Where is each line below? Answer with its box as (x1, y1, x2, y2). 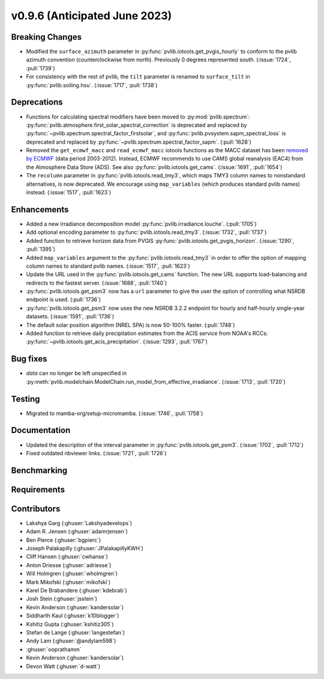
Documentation (11, 425, 71, 435)
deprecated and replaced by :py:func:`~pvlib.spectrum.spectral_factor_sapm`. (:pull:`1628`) (26, 138, 252, 146)
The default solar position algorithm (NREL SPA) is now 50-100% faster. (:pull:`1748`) (26, 321, 235, 328)
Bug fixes (11, 354, 47, 364)
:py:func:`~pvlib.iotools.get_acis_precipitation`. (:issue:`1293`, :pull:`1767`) (26, 338, 208, 345)
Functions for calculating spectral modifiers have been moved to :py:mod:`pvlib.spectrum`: (26, 113, 250, 120)
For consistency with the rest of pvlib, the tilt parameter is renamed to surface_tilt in (26, 73, 250, 81)
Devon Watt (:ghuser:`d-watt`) (26, 662, 101, 670)
